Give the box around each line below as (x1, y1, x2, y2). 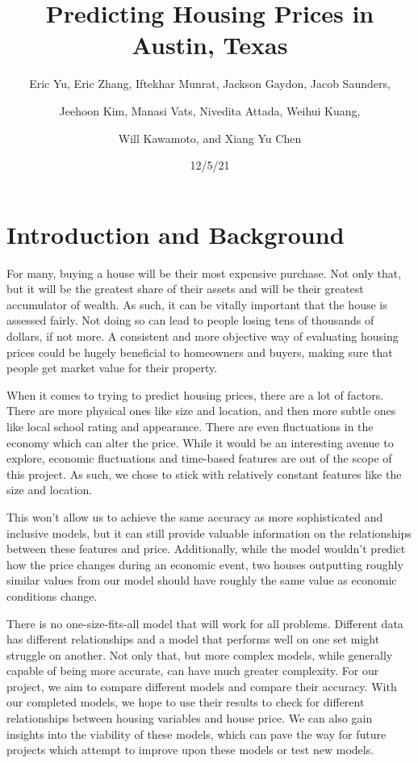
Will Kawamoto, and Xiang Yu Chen (118, 129, 302, 146)
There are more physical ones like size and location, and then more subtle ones (6, 402, 396, 419)
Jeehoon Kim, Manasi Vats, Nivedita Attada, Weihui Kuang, (59, 102, 361, 119)
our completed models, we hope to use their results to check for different (6, 694, 365, 711)
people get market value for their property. (6, 359, 218, 376)
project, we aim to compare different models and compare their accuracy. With (6, 677, 397, 694)
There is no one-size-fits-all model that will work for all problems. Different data (6, 614, 403, 631)
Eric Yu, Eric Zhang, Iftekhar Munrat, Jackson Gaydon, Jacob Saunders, (29, 75, 391, 92)
